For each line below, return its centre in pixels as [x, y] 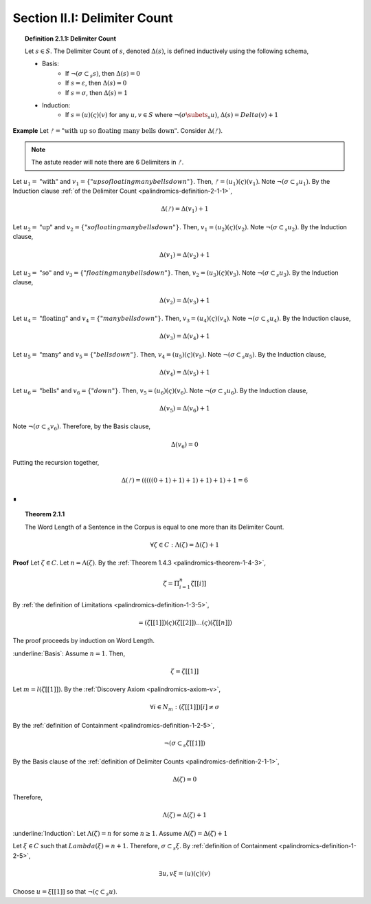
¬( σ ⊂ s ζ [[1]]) [184, 744]
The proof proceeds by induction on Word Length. [83, 641]
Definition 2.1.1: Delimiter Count [71, 39]
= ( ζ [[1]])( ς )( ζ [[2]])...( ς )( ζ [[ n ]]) [185, 622]
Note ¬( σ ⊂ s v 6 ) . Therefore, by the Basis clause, [82, 427]
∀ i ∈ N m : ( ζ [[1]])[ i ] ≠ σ [185, 708]
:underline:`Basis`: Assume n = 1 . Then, [69, 653]
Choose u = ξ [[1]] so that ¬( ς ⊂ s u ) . [65, 892]
